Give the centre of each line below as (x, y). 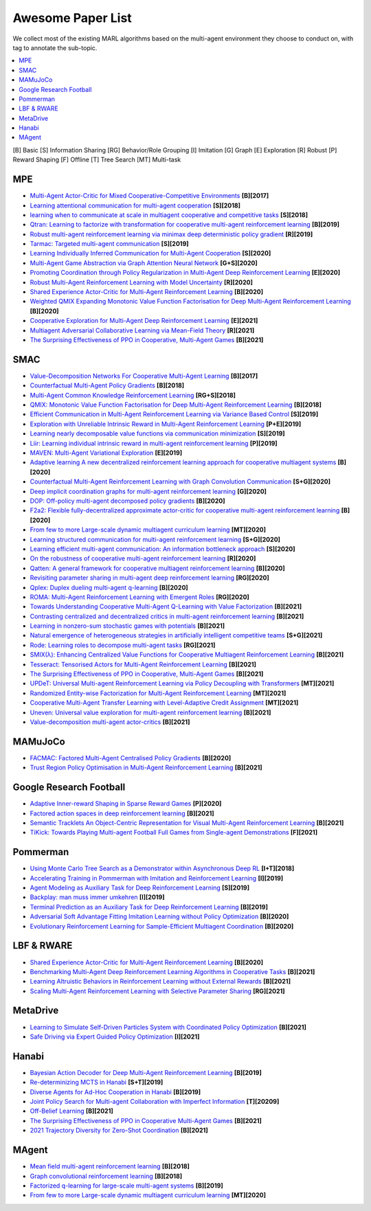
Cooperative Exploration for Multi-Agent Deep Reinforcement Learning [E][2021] (144, 321)
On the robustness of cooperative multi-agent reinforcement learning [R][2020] (143, 558)
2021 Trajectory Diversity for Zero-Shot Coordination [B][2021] (119, 1131)
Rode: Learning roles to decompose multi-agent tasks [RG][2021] (123, 645)
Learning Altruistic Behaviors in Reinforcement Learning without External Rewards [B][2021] (160, 982)
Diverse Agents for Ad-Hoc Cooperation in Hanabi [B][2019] (115, 1091)
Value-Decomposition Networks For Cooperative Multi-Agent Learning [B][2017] (144, 376)
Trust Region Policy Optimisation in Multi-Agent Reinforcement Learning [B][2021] (146, 768)
